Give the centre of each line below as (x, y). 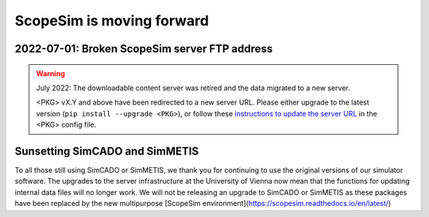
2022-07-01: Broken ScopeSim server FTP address (144, 49)
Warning (50, 73)
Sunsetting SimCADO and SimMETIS (106, 151)
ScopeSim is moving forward (112, 21)
